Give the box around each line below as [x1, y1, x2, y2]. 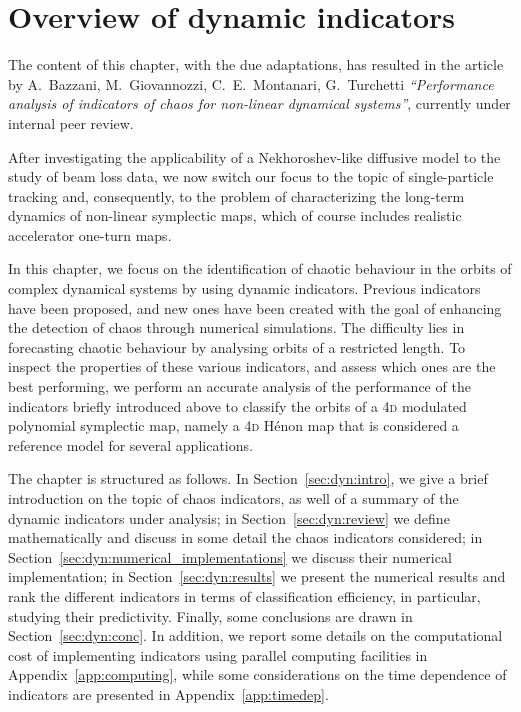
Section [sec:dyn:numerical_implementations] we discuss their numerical [8, 546, 452, 567]
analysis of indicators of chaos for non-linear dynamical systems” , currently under [8, 93, 511, 114]
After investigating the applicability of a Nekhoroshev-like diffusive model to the [8, 146, 501, 167]
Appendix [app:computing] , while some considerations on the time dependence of [8, 664, 507, 685]
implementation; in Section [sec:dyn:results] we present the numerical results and [8, 566, 506, 587]
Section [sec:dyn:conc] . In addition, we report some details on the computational [8, 625, 503, 646]
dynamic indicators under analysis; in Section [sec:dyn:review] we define [8, 507, 450, 528]
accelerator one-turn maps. [8, 224, 172, 245]
